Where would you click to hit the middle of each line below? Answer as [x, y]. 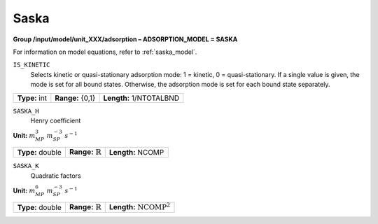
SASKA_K [26, 166]
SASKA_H [26, 111]
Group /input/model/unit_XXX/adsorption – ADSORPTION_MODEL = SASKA [125, 39]
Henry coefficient [56, 120]
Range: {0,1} [75, 98]
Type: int [32, 98]
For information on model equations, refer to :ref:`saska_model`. [105, 52]
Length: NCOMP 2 [140, 206]
